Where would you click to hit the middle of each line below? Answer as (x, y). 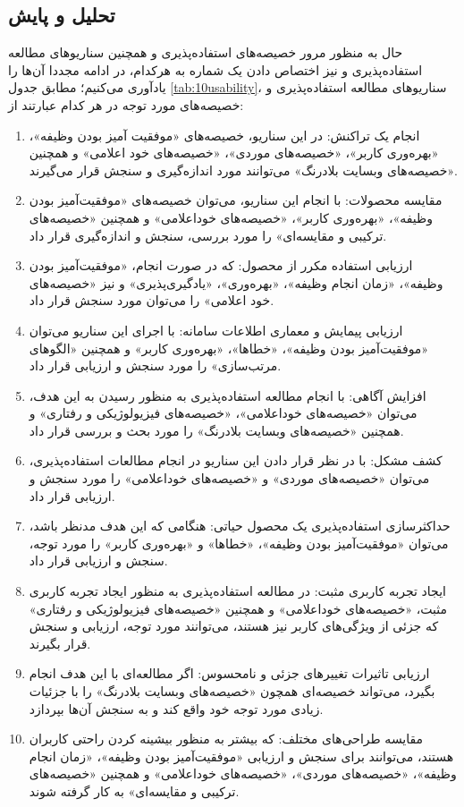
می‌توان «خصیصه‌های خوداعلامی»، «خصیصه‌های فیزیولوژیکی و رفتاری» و (223, 413)
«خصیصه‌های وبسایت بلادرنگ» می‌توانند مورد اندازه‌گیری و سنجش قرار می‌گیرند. (244, 170)
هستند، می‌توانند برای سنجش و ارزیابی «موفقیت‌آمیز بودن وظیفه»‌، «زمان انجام (241, 756)
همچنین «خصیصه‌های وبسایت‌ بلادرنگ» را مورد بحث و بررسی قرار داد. (216, 430)
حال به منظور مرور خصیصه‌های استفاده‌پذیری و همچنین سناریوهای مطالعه (206, 52)
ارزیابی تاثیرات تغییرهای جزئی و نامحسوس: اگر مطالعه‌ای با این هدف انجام (229, 673)
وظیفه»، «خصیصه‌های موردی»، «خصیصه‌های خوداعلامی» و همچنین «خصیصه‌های (243, 773)
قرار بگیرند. (60, 643)
